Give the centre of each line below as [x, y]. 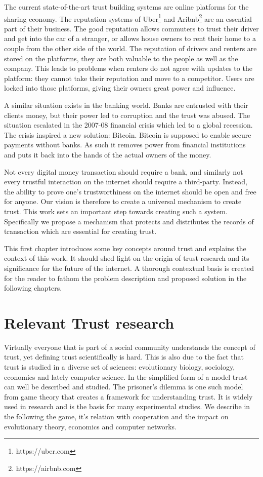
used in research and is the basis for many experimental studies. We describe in [127, 406]
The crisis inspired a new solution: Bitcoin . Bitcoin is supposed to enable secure [128, 134]
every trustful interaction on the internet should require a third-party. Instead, [126, 182]
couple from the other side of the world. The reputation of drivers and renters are [130, 48]
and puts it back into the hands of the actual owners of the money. [108, 154]
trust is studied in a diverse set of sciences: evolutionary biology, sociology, [120, 367]
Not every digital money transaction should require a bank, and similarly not [124, 171]
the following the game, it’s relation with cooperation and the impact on [116, 416]
